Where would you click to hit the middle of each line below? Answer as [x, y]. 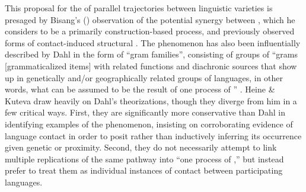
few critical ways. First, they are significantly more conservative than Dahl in [145, 112]
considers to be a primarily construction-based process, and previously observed [150, 31]
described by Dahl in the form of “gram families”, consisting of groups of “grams [151, 54]
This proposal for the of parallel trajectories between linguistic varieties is [139, 8]
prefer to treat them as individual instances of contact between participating [144, 170]
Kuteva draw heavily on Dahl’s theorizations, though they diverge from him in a [151, 100]
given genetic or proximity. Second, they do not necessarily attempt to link [141, 147]
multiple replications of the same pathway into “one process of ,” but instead [144, 159]
